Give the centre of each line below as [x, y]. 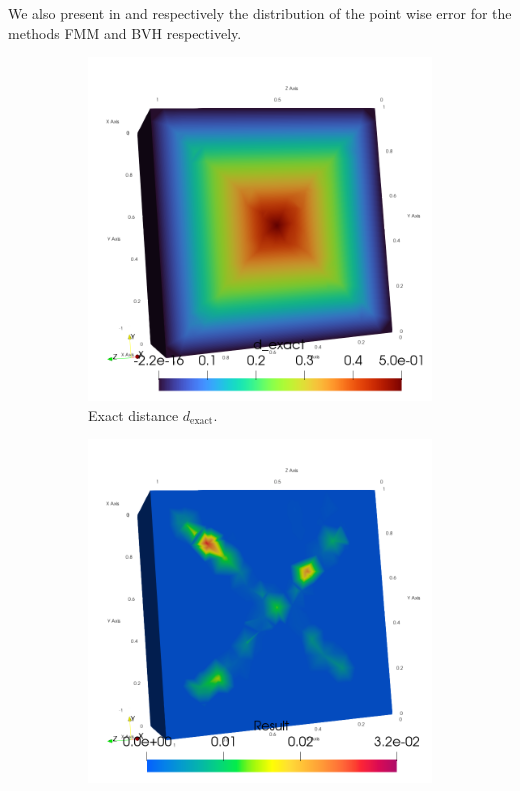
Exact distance [133, 414]
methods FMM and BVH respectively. [125, 32]
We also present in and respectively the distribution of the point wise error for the [260, 13]
